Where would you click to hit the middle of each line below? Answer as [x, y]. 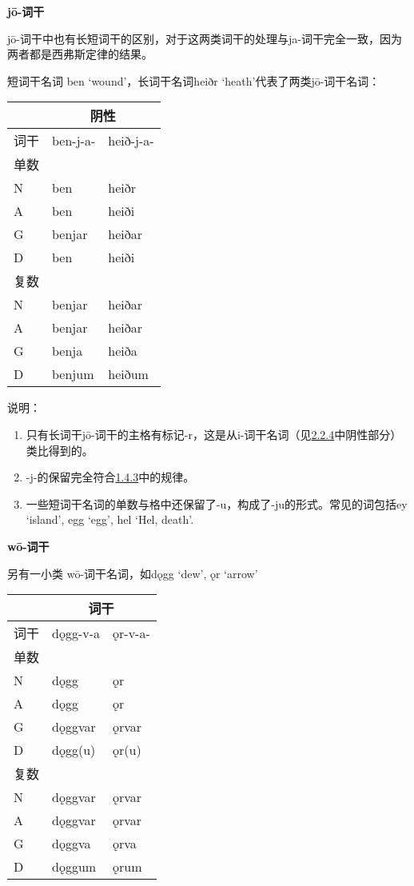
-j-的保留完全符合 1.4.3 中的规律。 [110, 477]
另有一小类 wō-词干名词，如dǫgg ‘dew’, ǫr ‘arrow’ [133, 573]
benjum [73, 374]
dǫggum [74, 867]
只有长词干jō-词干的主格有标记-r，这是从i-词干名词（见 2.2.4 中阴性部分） [214, 434]
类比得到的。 [60, 450]
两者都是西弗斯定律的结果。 [80, 54]
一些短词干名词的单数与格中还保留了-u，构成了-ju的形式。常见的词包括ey [217, 503]
